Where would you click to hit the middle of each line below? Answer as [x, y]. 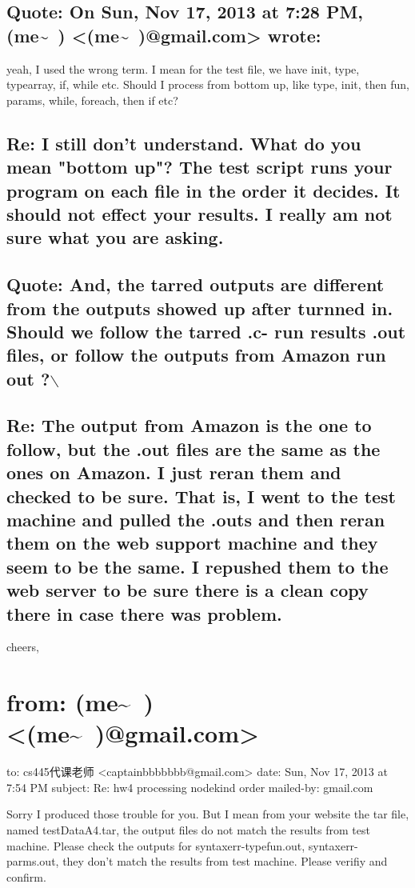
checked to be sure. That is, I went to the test [202, 496]
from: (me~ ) [80, 702]
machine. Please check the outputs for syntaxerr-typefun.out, [156, 845]
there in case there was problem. [144, 613]
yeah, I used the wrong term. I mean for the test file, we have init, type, [183, 68]
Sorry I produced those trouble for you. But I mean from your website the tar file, [208, 814]
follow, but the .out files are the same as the [194, 448]
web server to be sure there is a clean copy [188, 590]
